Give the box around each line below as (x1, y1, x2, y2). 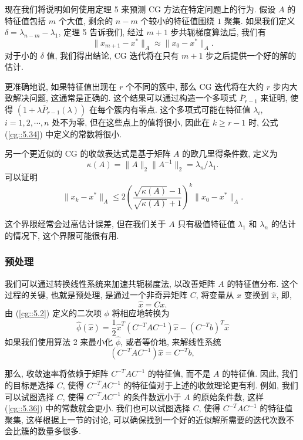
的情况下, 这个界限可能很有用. (5, 229, 119, 241)
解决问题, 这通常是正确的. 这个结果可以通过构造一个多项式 (12, 92, 237, 104)
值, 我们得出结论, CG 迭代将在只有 (46, 49, 179, 61)
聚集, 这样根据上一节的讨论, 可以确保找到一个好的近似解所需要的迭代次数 (5, 413, 287, 425)
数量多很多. (37, 425, 81, 437)
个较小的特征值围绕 (140, 14, 215, 26)
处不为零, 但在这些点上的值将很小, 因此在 (52, 116, 210, 128)
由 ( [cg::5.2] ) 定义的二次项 (5, 307, 102, 319)
